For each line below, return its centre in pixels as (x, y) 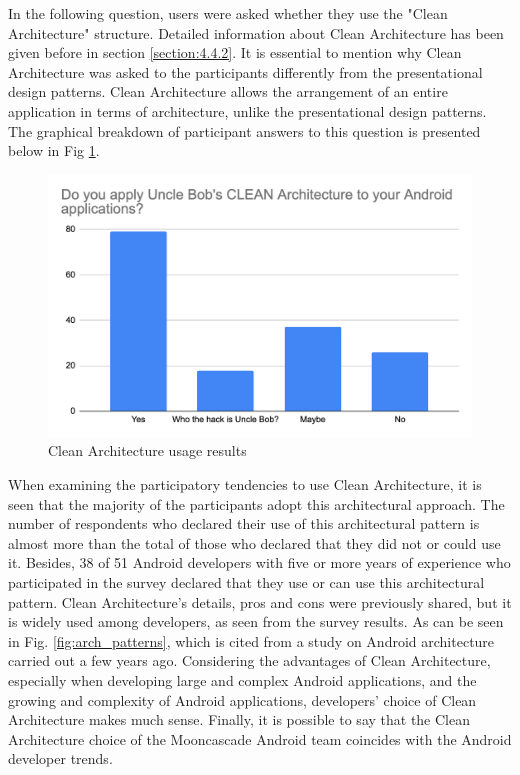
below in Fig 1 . (54, 150)
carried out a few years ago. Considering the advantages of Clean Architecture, (249, 660)
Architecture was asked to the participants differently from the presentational (245, 71)
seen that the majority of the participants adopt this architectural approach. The (256, 503)
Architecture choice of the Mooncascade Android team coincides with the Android (260, 738)
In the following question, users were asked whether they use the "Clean (228, 13)
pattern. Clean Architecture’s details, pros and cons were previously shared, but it (260, 601)
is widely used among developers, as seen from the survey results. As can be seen (256, 621)
